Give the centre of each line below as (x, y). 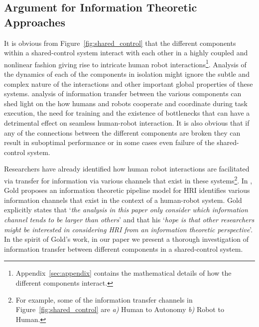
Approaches (35, 22)
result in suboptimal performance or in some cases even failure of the (109, 142)
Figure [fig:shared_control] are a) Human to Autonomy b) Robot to (120, 309)
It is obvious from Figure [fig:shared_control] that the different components (120, 43)
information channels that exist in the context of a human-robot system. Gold (123, 200)
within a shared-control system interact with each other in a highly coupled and (126, 53)
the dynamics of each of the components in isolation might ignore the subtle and (127, 74)
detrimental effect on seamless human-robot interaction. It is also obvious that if (127, 123)
